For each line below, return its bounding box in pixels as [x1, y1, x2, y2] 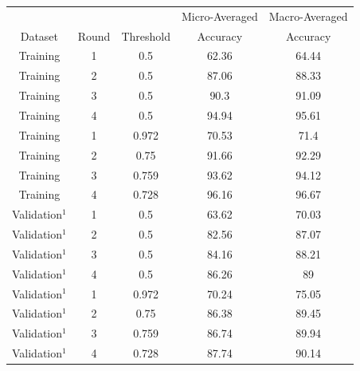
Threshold [121, 27, 170, 44]
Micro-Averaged [181, 7, 258, 24]
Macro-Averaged [268, 7, 348, 24]
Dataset [20, 27, 59, 44]
